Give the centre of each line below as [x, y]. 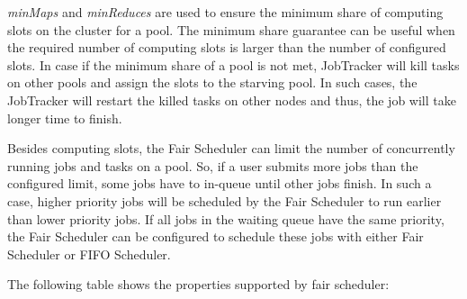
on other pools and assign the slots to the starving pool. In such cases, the [212, 82]
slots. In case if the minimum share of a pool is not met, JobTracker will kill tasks [233, 64]
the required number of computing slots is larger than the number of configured [227, 47]
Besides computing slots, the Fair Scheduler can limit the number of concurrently [231, 148]
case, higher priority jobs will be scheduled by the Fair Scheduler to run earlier [225, 200]
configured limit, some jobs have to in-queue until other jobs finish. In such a [220, 183]
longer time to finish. [65, 118]
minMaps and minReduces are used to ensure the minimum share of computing [225, 12]
